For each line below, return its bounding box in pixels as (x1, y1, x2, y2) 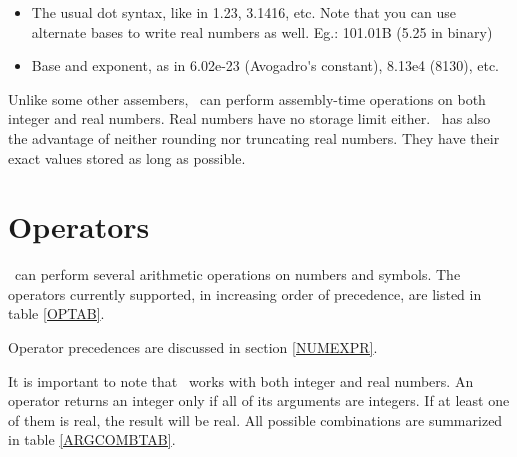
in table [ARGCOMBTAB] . (8, 429, 176, 450)
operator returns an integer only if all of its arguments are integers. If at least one (8, 390, 510, 411)
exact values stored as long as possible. (8, 147, 246, 168)
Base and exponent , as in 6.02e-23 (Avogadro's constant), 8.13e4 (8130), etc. (31, 55, 499, 76)
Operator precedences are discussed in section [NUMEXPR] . (8, 337, 378, 358)
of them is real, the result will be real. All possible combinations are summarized (8, 409, 503, 430)
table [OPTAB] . (8, 303, 105, 324)
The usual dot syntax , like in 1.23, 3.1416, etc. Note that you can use (31, 2, 456, 22)
